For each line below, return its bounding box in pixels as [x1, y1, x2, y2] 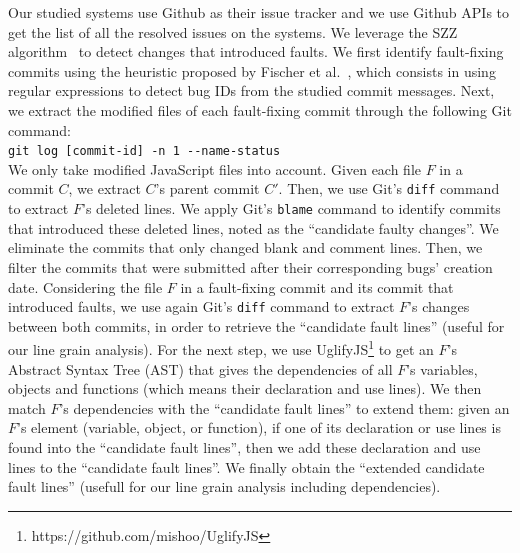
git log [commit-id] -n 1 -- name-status [8, 144, 281, 159]
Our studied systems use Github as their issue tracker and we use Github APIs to [8, 2, 510, 22]
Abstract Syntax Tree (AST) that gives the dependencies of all [8, 358, 393, 379]
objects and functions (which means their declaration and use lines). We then [8, 378, 482, 399]
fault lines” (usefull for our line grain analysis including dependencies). [8, 476, 441, 497]
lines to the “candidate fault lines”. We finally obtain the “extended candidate [8, 456, 485, 477]
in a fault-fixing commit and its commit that [180, 276, 454, 297]
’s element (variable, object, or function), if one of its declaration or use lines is [17, 417, 501, 438]
